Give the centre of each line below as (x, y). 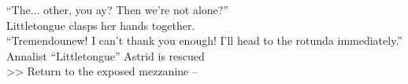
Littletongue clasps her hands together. (101, 25)
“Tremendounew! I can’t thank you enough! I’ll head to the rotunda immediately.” (204, 40)
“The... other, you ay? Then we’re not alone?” (118, 9)
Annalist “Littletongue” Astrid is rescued (106, 55)
